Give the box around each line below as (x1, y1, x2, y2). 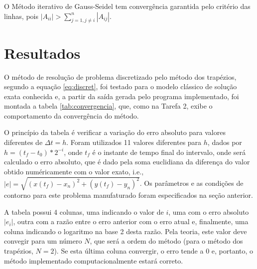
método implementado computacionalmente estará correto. (4, 255, 183, 266)
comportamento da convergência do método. (4, 110, 139, 121)
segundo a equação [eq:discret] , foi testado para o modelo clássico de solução (4, 81, 237, 92)
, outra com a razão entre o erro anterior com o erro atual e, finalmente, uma (13, 216, 249, 227)
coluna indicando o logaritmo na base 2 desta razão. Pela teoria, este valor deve (4, 226, 247, 236)
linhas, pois (4, 10, 39, 21)
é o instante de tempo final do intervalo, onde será (92, 146, 246, 157)
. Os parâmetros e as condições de (139, 178, 244, 188)
